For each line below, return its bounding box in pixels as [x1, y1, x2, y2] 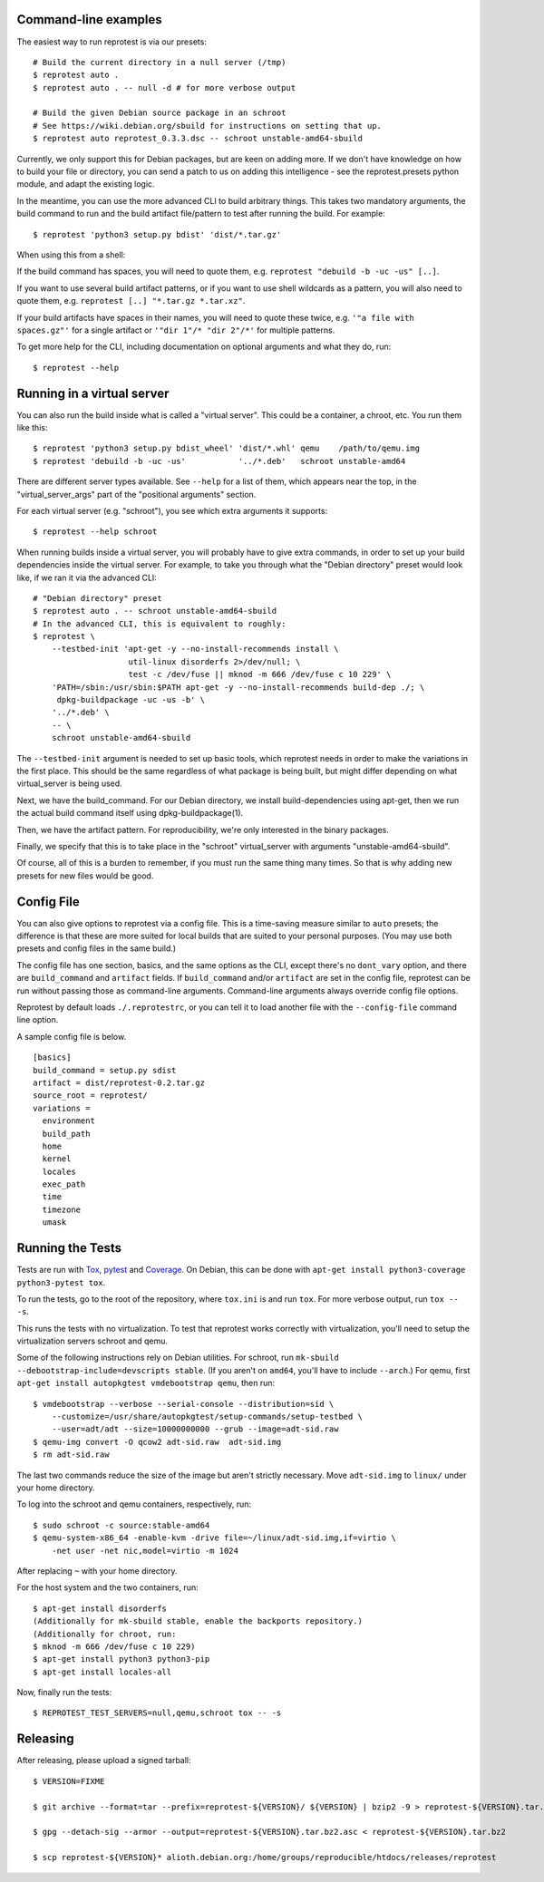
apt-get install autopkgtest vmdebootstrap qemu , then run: [16, 1378, 276, 1389]
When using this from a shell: [16, 249, 126, 260]
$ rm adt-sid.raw [33, 1450, 110, 1460]
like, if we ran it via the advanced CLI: [16, 572, 158, 583]
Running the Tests [16, 1240, 122, 1256]
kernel [42, 1154, 72, 1164]
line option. [16, 1014, 59, 1025]
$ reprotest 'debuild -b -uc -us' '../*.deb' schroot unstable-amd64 [33, 456, 406, 466]
